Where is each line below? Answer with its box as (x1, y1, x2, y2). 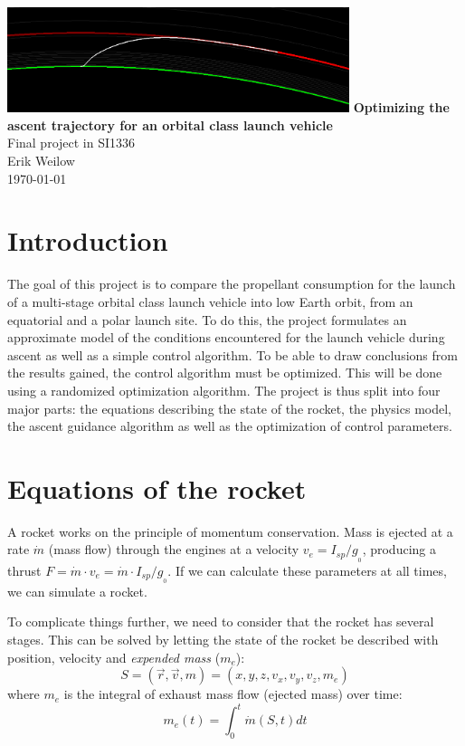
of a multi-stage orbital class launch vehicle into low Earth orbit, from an (7, 292, 413, 311)
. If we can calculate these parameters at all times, (167, 560, 447, 579)
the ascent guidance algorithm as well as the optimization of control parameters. (7, 416, 452, 435)
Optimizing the (353, 98, 450, 117)
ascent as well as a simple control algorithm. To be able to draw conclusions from (7, 345, 458, 364)
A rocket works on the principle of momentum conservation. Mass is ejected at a (7, 521, 453, 540)
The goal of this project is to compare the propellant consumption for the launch (7, 274, 456, 293)
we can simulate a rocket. (7, 581, 147, 600)
